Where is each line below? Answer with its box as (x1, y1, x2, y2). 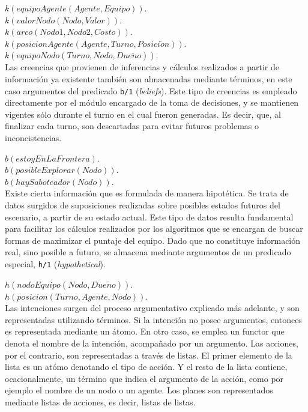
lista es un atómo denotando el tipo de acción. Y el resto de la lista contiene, (5, 360, 288, 373)
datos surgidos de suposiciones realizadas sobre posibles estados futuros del (5, 198, 280, 211)
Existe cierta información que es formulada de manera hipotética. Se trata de (5, 187, 289, 199)
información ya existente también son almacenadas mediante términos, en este (5, 72, 292, 85)
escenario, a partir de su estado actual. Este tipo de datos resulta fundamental (5, 210, 294, 223)
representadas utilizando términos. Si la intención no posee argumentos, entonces (5, 313, 302, 326)
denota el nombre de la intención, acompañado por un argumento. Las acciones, (5, 336, 298, 349)
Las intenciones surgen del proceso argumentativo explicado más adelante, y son (5, 301, 300, 314)
